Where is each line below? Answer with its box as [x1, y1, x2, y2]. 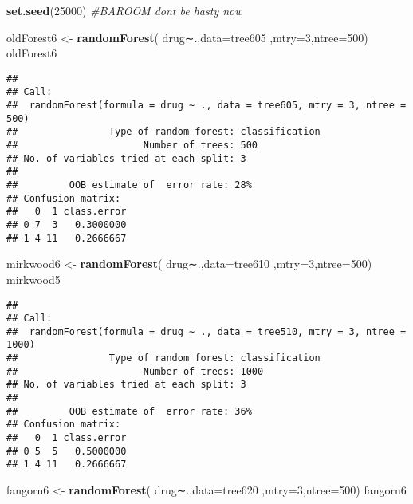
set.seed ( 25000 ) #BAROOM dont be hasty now [6, 2, 242, 18]
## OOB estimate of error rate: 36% [6, 405, 252, 417]
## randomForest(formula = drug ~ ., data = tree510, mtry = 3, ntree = [6, 325, 407, 337]
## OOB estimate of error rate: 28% [6, 179, 252, 191]
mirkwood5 [6, 270, 61, 287]
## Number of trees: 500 [6, 140, 258, 152]
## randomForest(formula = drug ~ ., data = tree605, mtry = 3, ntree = [6, 100, 407, 112]
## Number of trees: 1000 [6, 365, 264, 377]
